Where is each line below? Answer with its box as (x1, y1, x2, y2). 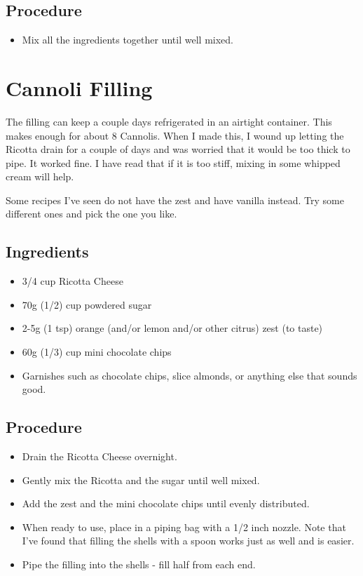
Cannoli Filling (6, 73, 153, 102)
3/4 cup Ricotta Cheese (22, 274, 123, 288)
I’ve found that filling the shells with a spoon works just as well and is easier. (22, 533, 355, 548)
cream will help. (6, 169, 74, 184)
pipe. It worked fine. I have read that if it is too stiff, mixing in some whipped (6, 155, 341, 170)
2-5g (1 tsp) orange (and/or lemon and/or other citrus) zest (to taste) (22, 321, 323, 335)
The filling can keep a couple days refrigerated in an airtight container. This (6, 114, 332, 128)
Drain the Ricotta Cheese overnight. (22, 449, 177, 464)
